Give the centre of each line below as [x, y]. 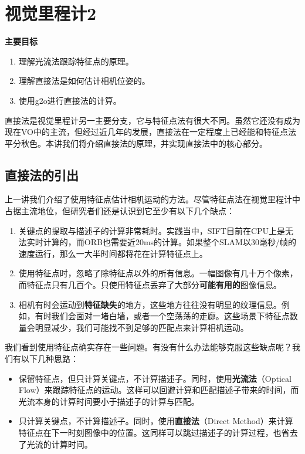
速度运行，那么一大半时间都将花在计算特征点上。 [113, 253]
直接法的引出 [42, 175]
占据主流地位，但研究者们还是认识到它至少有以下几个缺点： [120, 211]
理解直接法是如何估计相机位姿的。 [84, 81]
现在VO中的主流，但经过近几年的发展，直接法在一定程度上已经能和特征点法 [150, 132]
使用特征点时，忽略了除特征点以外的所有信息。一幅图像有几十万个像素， [158, 273]
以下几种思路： [50, 359]
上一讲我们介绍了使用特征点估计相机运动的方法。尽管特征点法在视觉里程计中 [152, 199]
